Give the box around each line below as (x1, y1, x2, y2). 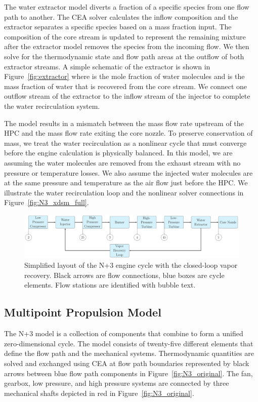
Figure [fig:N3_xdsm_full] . (4, 197, 89, 208)
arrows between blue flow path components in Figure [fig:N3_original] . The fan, (4, 368, 253, 378)
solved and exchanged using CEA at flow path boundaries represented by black (4, 357, 249, 368)
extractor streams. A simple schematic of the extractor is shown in (4, 61, 210, 71)
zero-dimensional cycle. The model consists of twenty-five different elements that (4, 338, 253, 348)
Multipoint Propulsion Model (4, 304, 161, 320)
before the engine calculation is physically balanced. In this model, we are (4, 147, 233, 158)
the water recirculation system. (4, 100, 100, 111)
